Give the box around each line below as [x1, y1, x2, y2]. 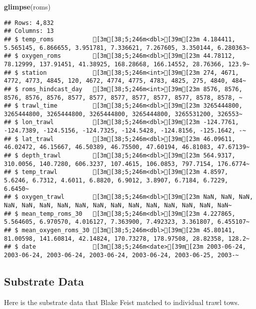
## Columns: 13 [4, 27, 54, 35]
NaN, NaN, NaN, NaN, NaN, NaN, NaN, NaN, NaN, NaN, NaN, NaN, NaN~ [4, 202, 232, 209]
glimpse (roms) [4, 1, 51, 11]
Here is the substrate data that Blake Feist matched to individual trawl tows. [4, 297, 240, 307]
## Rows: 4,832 [4, 19, 54, 26]
